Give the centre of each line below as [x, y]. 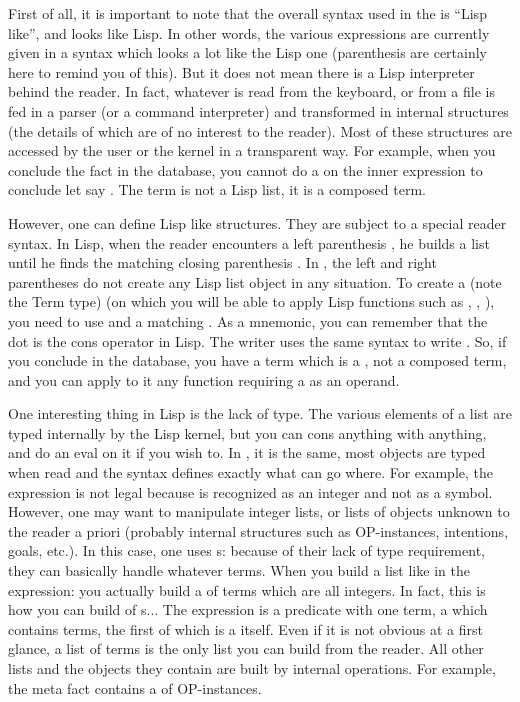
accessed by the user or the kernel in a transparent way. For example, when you [252, 150]
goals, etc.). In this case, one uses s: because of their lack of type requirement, [246, 550]
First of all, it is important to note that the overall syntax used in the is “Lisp [247, 13]
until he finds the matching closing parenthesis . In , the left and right [222, 262]
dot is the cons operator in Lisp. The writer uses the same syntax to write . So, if [257, 340]
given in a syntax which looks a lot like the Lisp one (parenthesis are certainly [248, 52]
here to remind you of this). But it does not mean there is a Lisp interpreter [241, 71]
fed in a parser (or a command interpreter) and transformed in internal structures [258, 110]
